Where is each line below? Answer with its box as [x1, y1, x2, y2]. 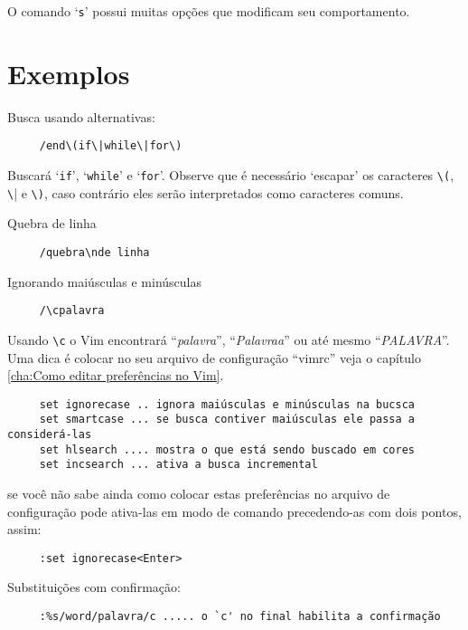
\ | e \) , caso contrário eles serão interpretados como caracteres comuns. [7, 183, 404, 202]
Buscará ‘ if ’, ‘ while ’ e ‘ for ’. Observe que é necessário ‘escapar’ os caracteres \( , [7, 166, 454, 185]
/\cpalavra [39, 304, 105, 318]
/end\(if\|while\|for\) [39, 139, 183, 153]
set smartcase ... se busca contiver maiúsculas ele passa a [39, 413, 416, 426]
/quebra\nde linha [39, 245, 150, 259]
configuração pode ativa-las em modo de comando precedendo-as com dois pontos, [7, 501, 462, 520]
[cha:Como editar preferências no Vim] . [7, 366, 224, 385]
